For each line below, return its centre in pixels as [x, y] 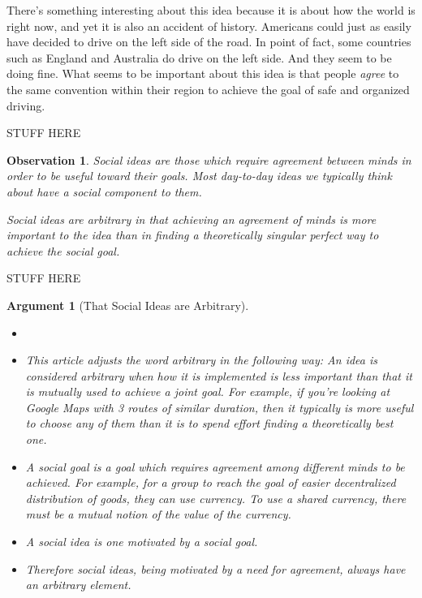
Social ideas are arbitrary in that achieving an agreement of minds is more [192, 219]
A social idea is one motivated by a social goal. [142, 542]
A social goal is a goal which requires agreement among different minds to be [215, 466]
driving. [26, 105]
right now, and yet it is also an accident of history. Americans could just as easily [209, 26]
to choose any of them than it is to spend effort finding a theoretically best [209, 423]
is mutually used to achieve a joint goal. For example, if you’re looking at [208, 391]
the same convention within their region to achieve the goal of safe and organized [208, 89]
